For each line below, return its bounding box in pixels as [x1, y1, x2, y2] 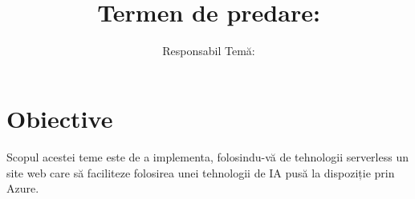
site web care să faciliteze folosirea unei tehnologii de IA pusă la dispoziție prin [6, 164, 395, 181]
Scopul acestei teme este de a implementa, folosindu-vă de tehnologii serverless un [6, 149, 409, 165]
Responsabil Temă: [162, 42, 255, 58]
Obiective [6, 102, 113, 135]
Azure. [6, 180, 39, 197]
